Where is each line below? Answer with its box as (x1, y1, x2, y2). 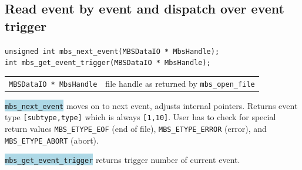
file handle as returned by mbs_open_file (105, 77, 255, 89)
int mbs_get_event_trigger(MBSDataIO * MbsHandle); (5, 59, 211, 67)
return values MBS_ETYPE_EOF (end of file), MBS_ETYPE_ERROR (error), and (5, 123, 267, 135)
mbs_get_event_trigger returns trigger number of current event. (5, 154, 240, 166)
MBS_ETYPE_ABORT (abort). (5, 134, 99, 146)
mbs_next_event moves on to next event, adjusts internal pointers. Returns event (5, 99, 298, 111)
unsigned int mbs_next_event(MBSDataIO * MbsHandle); (5, 47, 220, 56)
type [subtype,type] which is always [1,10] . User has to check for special (5, 111, 276, 123)
